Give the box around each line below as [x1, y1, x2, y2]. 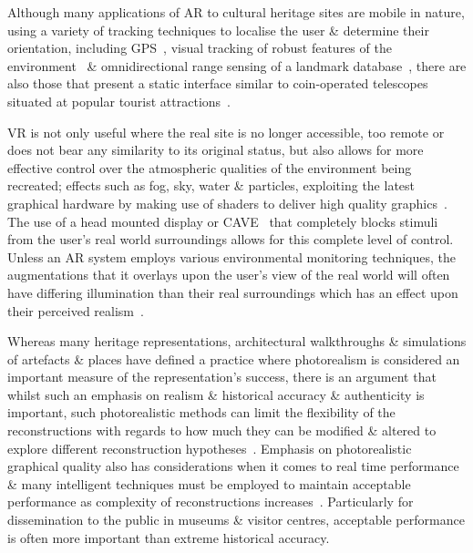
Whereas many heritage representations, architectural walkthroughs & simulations [7, 332, 467, 351]
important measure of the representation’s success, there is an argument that [7, 367, 437, 386]
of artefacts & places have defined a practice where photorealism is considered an [7, 349, 460, 368]
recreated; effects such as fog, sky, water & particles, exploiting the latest [7, 176, 416, 195]
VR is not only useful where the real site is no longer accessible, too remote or [7, 122, 445, 141]
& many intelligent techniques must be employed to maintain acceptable [7, 474, 411, 493]
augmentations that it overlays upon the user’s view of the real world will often [7, 265, 450, 284]
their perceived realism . [7, 301, 144, 320]
